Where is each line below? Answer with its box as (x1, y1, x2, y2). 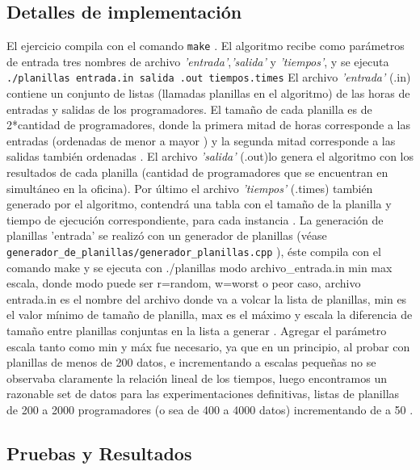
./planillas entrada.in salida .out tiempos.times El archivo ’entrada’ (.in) (6, 69, 411, 86)
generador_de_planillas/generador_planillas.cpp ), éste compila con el (6, 243, 381, 260)
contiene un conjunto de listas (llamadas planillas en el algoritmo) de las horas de (6, 85, 410, 102)
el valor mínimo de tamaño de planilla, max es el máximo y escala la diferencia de (6, 306, 413, 323)
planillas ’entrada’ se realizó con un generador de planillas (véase (6, 227, 327, 244)
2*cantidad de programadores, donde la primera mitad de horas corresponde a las (6, 116, 410, 133)
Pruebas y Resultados (6, 441, 192, 466)
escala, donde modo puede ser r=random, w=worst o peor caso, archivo (6, 275, 361, 292)
